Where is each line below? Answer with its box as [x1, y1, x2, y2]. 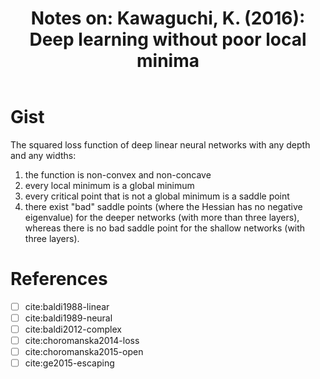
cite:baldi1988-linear [24, 300, 110, 312]
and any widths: [10, 149, 77, 161]
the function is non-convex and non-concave [24, 168, 212, 181]
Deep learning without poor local [29, 28, 307, 51]
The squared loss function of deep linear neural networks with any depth [10, 138, 311, 151]
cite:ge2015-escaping [24, 357, 115, 369]
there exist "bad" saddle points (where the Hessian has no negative [24, 200, 303, 212]
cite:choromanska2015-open [24, 346, 144, 358]
